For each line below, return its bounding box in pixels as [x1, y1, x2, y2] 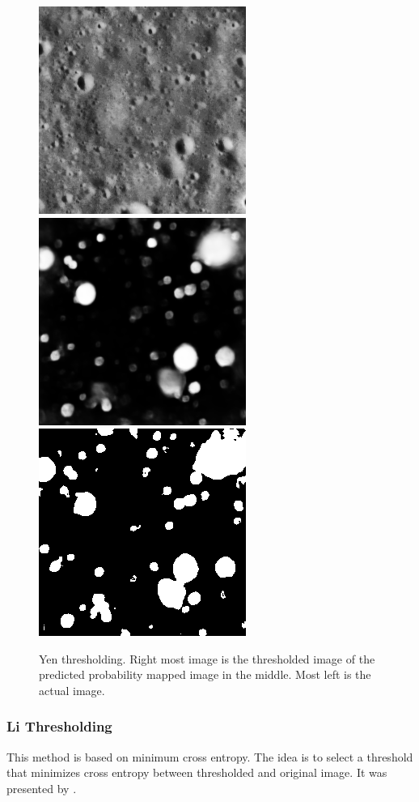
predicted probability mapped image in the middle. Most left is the [39, 666, 371, 683]
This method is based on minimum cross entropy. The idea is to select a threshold [6, 748, 413, 765]
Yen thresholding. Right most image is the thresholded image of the [39, 650, 375, 667]
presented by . [6, 779, 77, 796]
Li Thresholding [6, 716, 112, 736]
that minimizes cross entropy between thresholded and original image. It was [6, 764, 387, 781]
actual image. [39, 681, 105, 698]
